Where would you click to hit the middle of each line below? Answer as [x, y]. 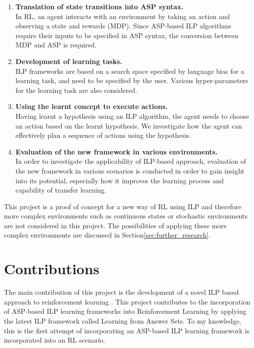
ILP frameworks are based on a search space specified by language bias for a [130, 71]
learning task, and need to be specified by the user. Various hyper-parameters [132, 80]
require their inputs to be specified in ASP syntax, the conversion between [127, 35]
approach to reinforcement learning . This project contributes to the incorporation [127, 301]
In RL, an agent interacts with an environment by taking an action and [123, 16]
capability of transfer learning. [61, 190]
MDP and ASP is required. [56, 45]
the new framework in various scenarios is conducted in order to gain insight [130, 170]
